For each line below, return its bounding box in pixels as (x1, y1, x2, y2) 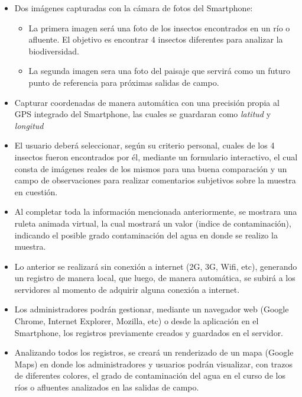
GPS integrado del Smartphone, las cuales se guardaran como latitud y (14, 108, 271, 120)
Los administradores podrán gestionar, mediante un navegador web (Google (14, 303, 289, 315)
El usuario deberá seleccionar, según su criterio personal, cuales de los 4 (14, 139, 275, 151)
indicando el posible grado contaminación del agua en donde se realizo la (14, 228, 278, 241)
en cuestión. (14, 185, 58, 198)
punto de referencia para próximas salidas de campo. (28, 76, 219, 88)
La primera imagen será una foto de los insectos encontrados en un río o (28, 21, 290, 34)
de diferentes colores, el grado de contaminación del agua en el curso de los (14, 369, 285, 382)
